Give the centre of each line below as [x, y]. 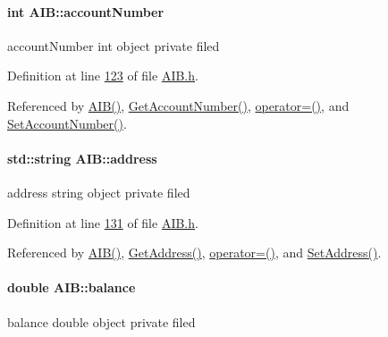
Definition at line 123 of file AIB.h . [103, 76]
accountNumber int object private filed [114, 45]
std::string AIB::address [82, 158]
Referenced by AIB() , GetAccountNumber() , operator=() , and [178, 105]
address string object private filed [99, 192]
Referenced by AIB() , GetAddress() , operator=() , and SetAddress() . [194, 253]
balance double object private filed [101, 321]
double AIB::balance [72, 287]
